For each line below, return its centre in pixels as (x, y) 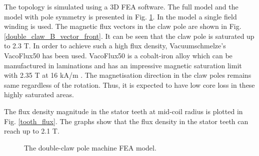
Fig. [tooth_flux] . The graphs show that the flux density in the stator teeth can (126, 121)
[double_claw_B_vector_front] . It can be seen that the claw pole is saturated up (129, 36)
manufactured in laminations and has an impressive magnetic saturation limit (123, 65)
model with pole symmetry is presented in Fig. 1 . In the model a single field (120, 16)
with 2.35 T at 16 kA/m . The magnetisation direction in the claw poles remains (128, 75)
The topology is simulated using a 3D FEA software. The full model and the (121, 6)
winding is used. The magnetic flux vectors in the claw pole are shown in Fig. (123, 26)
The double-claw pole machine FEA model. (90, 147)
